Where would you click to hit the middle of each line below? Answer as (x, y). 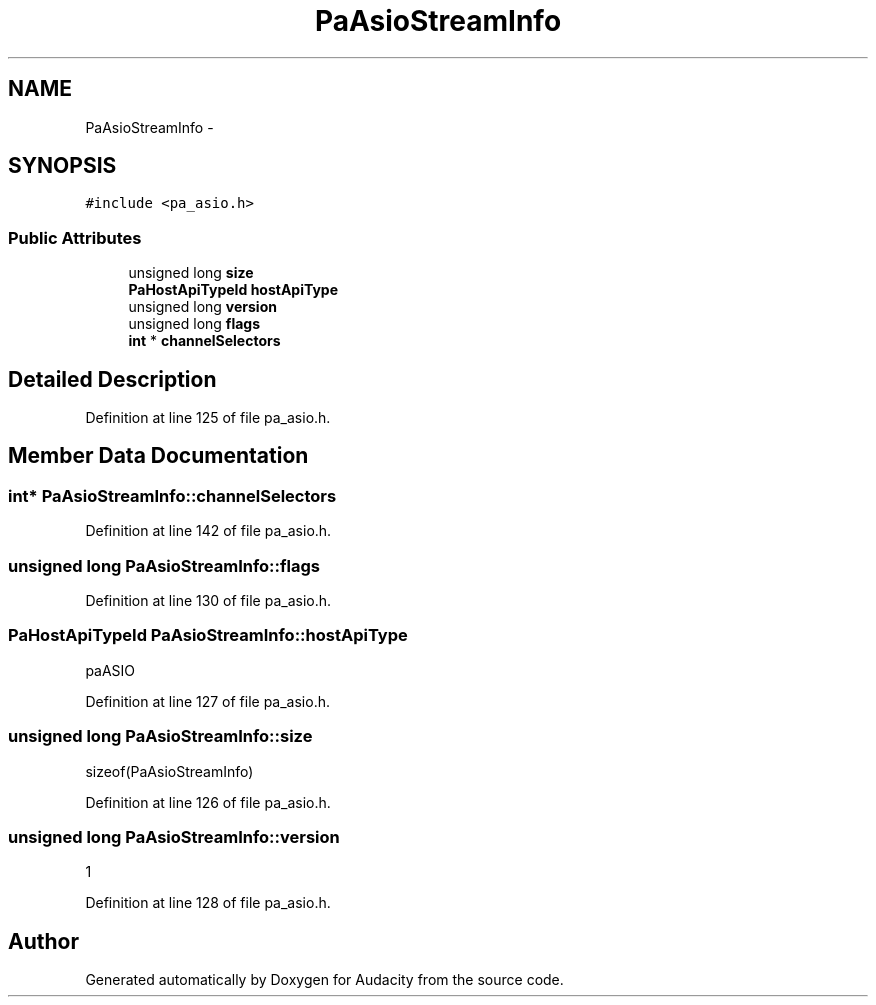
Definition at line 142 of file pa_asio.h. (208, 531)
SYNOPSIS (62, 166)
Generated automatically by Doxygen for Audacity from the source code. (324, 980)
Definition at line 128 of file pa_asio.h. (208, 903)
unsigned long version (202, 307)
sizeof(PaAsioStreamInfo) (169, 771)
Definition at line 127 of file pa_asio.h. (208, 701)
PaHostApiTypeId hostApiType (233, 290)
